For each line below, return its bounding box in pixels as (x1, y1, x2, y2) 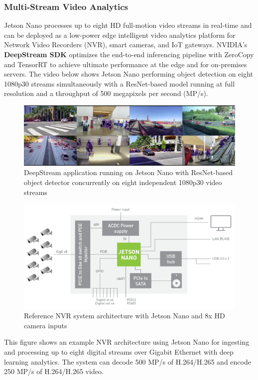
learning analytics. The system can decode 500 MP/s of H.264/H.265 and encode (4, 356, 251, 367)
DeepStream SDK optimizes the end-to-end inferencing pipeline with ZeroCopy (4, 49, 254, 59)
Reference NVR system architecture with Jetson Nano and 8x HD (24, 310, 225, 321)
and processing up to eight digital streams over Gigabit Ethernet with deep (4, 346, 234, 357)
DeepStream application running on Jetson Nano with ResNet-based (24, 167, 233, 178)
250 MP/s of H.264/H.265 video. (4, 366, 104, 377)
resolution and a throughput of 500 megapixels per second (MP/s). (4, 88, 208, 98)
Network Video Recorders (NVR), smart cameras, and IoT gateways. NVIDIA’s (4, 39, 248, 50)
